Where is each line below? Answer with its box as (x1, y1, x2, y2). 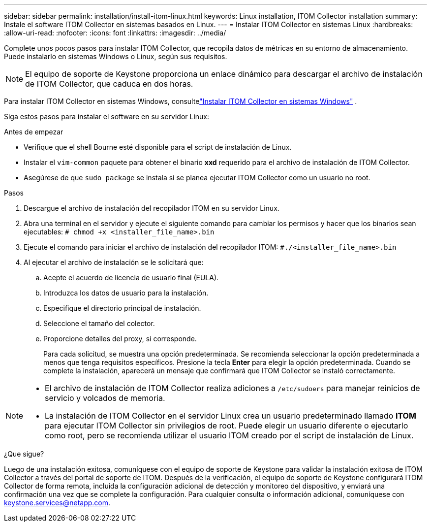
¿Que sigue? (4, 450, 44, 458)
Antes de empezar (4, 128, 63, 136)
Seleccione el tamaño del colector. (43, 319, 155, 328)
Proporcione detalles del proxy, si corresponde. (43, 334, 197, 343)
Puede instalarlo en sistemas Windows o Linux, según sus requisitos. (4, 52, 227, 61)
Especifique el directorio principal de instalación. (43, 304, 201, 312)
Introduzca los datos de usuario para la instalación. (43, 289, 209, 297)
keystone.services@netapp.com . (4, 498, 111, 507)
